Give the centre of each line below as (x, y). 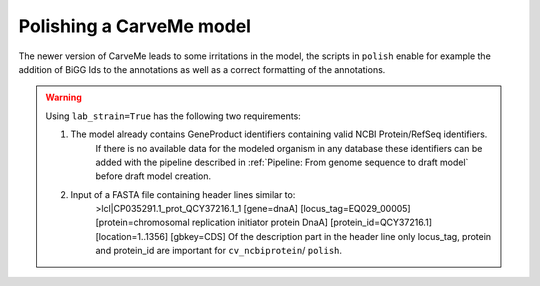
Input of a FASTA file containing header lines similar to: (183, 194)
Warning (63, 97)
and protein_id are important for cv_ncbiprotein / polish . (219, 251)
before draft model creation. (153, 176)
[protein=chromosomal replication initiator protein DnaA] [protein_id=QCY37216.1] (263, 222)
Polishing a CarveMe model (135, 26)
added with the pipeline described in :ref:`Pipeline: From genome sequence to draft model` (282, 162)
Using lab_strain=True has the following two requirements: (173, 116)
